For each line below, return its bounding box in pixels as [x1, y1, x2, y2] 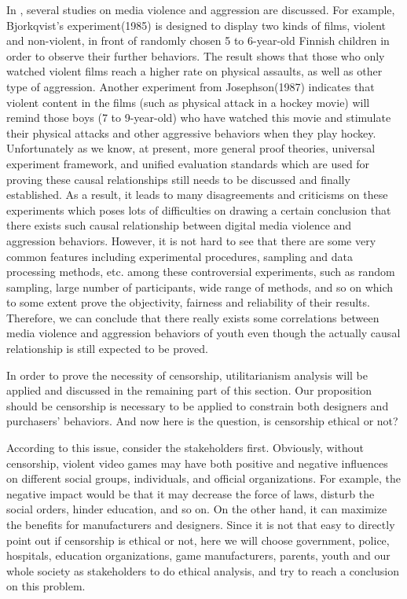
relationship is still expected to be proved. [6, 340, 208, 357]
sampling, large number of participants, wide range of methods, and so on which [6, 278, 394, 295]
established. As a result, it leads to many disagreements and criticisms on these [6, 186, 388, 203]
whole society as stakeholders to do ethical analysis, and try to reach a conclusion [6, 562, 399, 579]
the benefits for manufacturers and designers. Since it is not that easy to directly [6, 516, 395, 532]
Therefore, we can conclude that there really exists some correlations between [6, 309, 379, 325]
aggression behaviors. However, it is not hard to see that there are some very [6, 232, 376, 248]
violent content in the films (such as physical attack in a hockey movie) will [6, 94, 370, 110]
